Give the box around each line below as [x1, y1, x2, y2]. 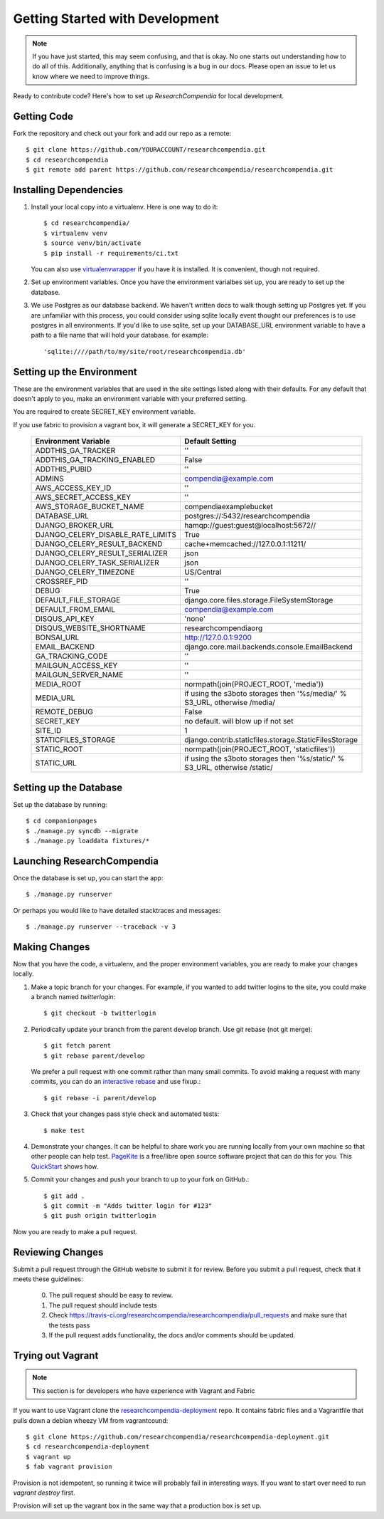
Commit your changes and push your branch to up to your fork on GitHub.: [31, 1175, 250, 1184]
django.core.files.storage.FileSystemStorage [184, 595, 334, 605]
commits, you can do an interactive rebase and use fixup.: [31, 1077, 201, 1086]
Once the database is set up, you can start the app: [13, 873, 164, 882]
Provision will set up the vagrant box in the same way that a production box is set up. [13, 1501, 262, 1510]
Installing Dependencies [13, 184, 124, 196]
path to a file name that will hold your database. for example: [31, 331, 209, 340]
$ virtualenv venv [43, 229, 108, 237]
